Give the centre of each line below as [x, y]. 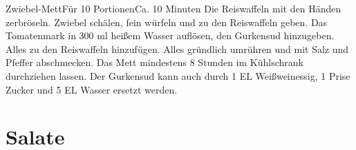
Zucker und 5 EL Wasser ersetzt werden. [92, 89]
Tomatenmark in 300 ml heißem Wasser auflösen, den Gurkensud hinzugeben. [170, 35]
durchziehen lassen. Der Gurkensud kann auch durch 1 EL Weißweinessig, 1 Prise [178, 75]
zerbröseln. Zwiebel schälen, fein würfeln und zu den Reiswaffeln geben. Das [167, 22]
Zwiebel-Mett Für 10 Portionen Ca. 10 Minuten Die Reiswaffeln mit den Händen [174, 8]
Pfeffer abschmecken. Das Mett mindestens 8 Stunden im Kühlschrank [154, 62]
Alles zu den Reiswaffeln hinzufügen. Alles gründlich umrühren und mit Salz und [177, 49]
